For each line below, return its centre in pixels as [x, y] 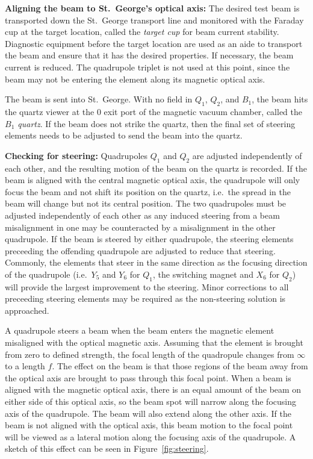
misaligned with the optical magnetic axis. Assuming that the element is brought [154, 342]
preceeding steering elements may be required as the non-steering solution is [145, 298]
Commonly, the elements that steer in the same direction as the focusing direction [156, 262]
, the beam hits [280, 99]
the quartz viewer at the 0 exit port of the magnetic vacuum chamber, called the [154, 111]
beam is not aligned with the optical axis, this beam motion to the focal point [149, 425]
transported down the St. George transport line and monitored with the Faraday [154, 20]
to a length [25, 366]
